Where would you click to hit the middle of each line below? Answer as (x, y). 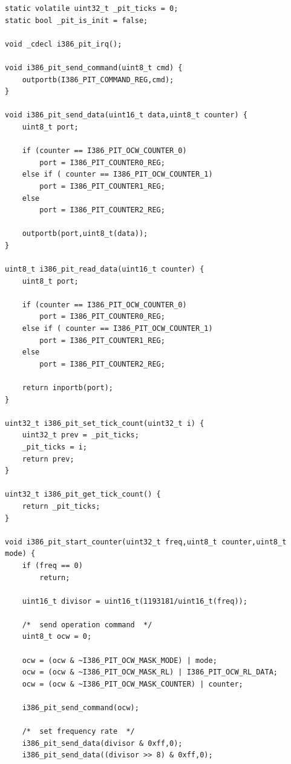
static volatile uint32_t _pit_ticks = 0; (92, 8)
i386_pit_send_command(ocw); (80, 708)
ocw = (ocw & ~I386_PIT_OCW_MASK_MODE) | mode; (119, 660)
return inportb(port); (67, 388)
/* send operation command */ (87, 625)
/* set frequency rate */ (78, 732)
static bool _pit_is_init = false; (77, 20)
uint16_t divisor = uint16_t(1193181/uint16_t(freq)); (135, 601)
